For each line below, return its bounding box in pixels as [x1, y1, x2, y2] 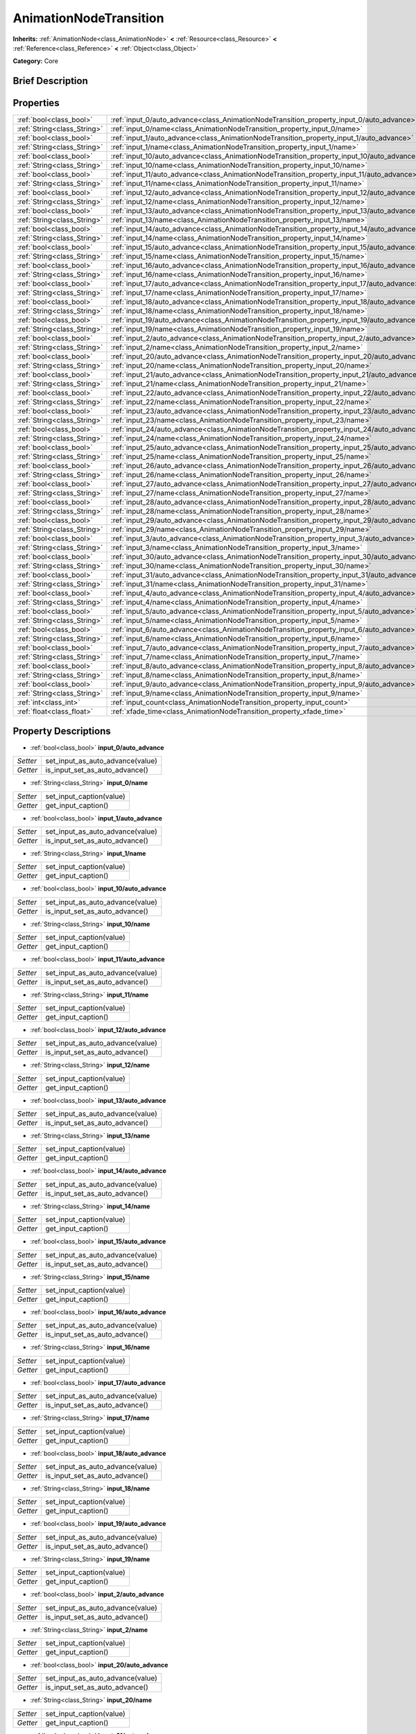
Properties [12, 97, 60, 109]
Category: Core [12, 57, 59, 65]
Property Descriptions [12, 725, 111, 737]
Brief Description [12, 75, 88, 87]
